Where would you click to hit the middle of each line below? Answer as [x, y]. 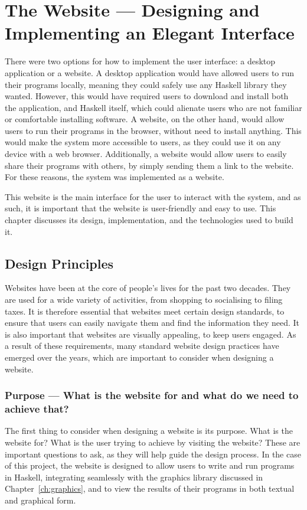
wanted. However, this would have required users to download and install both [147, 96]
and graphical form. [40, 500]
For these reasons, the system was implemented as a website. [115, 177]
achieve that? [37, 409]
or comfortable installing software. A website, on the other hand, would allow [145, 119]
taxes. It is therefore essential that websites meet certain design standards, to [145, 311]
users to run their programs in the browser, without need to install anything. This [153, 130]
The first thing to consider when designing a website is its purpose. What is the [149, 431]
